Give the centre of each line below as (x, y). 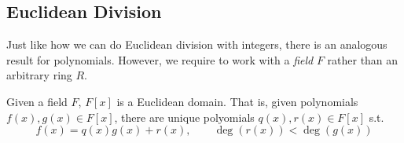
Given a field (37, 101)
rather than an (363, 59)
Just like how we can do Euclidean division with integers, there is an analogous (197, 44)
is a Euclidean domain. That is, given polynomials (237, 101)
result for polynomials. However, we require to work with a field (160, 59)
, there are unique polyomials (184, 117)
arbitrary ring (39, 75)
